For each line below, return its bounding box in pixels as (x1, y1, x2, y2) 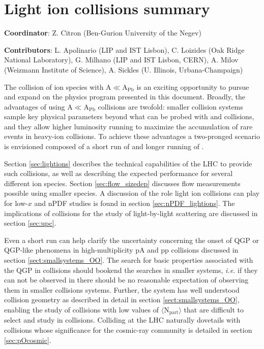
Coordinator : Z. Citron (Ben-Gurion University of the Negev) (4, 27, 201, 38)
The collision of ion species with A (4, 81, 111, 92)
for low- (4, 198, 28, 208)
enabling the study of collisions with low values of (4, 304, 159, 315)
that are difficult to (184, 304, 244, 315)
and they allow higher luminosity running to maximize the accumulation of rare (4, 121, 253, 131)
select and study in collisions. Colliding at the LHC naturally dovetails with (4, 315, 241, 325)
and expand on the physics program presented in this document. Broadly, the (4, 91, 245, 102)
